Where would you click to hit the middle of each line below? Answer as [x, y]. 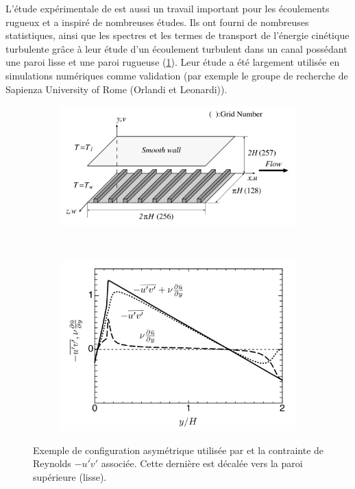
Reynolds [52, 463]
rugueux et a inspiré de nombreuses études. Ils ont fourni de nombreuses [157, 22]
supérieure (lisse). [70, 476]
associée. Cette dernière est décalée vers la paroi [202, 463]
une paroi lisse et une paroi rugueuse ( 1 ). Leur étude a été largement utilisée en [173, 62]
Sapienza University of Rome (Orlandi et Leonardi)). [117, 89]
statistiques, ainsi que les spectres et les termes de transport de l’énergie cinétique [177, 35]
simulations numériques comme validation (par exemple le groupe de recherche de [177, 75]
